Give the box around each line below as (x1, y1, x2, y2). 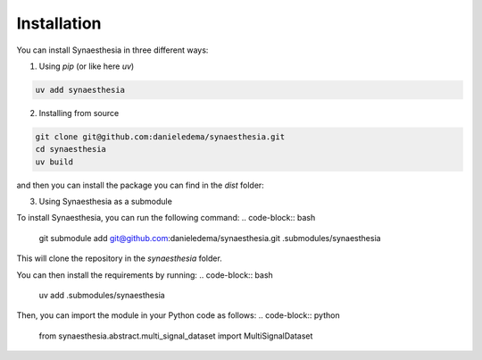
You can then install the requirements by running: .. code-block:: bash (16, 269, 274, 280)
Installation (16, 13, 102, 33)
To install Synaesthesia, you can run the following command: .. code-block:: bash (16, 213, 316, 223)
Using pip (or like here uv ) (38, 61, 135, 71)
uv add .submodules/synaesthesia (38, 290, 165, 300)
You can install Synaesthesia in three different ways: (16, 45, 209, 55)
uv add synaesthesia (35, 85, 125, 95)
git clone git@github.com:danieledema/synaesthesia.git (35, 131, 286, 142)
